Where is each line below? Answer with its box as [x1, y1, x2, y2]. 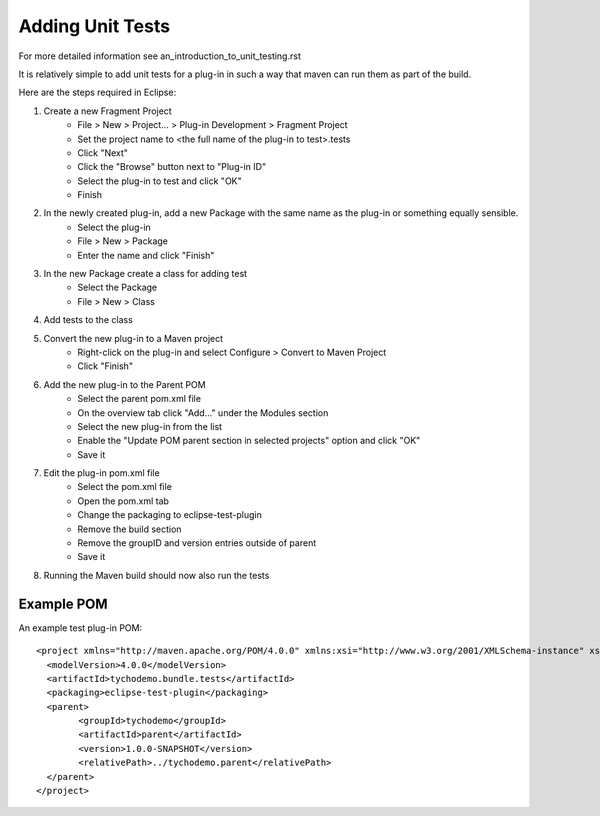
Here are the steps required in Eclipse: [18, 86, 177, 99]
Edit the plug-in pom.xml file [43, 467, 160, 479]
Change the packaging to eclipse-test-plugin [77, 509, 262, 521]
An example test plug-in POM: [18, 621, 143, 634]
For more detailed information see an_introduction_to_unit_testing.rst [18, 50, 302, 62]
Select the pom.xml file [77, 481, 172, 493]
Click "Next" [77, 146, 129, 159]
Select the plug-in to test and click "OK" [77, 175, 242, 187]
